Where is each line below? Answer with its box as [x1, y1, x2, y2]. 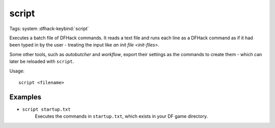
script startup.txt [22, 106, 71, 112]
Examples [9, 92, 42, 101]
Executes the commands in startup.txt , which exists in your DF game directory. [35, 113, 208, 119]
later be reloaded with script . [9, 59, 74, 65]
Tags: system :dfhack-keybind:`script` [9, 25, 89, 32]
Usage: [9, 68, 25, 74]
